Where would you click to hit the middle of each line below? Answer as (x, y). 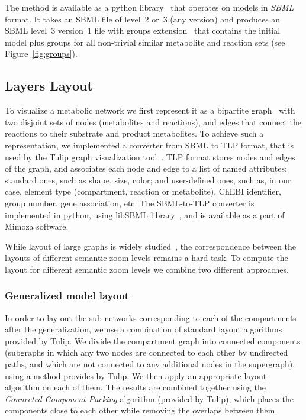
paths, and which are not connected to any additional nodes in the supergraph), (150, 364)
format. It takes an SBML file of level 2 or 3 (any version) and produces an (143, 19)
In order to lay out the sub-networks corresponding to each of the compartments (151, 317)
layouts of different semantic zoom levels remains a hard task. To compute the (146, 258)
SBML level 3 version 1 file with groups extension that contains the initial (143, 30)
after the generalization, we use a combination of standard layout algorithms (144, 329)
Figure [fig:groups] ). (41, 54)
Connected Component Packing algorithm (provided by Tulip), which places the (149, 398)
